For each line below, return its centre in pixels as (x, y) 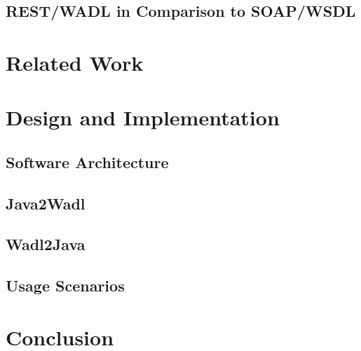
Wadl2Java (46, 244)
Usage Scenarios (65, 285)
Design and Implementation (143, 117)
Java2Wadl (46, 203)
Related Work (75, 62)
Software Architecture (87, 161)
